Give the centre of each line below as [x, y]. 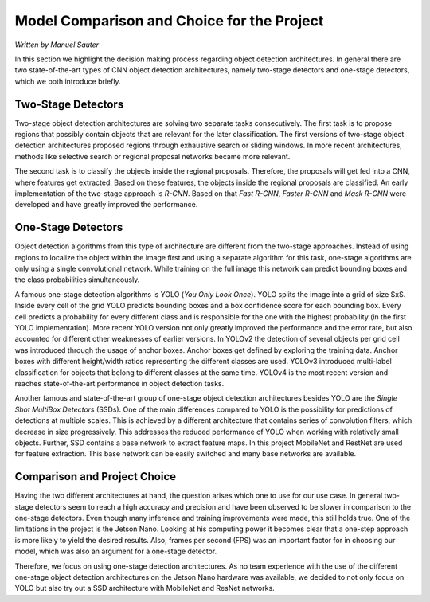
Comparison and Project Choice [96, 477]
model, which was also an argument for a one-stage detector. [116, 551]
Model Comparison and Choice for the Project [169, 21]
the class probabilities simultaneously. [77, 279]
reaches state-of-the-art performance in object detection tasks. [119, 383]
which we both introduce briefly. [68, 81]
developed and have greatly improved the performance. [106, 205]
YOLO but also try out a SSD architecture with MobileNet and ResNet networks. [145, 588]
